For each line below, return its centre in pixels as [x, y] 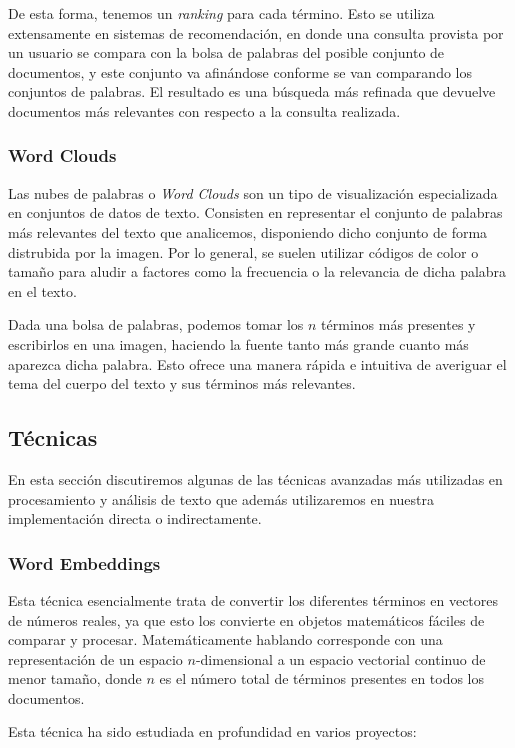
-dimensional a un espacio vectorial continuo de [340, 658]
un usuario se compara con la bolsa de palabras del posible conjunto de [226, 52]
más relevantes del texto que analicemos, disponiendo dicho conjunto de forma [248, 231]
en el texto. [42, 290]
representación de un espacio [95, 658]
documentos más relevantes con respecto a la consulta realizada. [204, 110]
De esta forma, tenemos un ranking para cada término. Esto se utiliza [221, 13]
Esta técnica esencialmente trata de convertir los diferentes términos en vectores [253, 599]
